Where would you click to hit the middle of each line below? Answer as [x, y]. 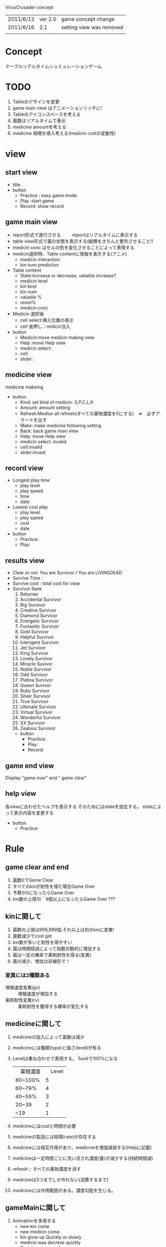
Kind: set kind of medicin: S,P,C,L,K [57, 402]
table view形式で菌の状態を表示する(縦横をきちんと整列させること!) [83, 241]
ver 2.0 [48, 19]
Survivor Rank [27, 589]
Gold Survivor [34, 632]
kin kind [28, 286]
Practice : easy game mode [48, 195]
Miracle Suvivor [36, 664]
